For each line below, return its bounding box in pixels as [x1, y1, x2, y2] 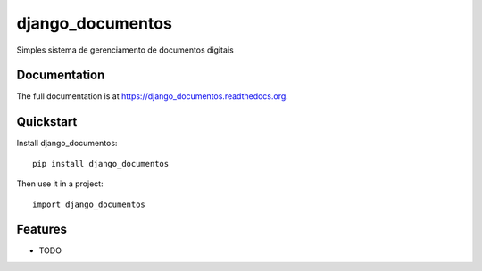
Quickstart [16, 114, 78, 129]
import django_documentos [32, 199, 146, 209]
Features [16, 222, 67, 237]
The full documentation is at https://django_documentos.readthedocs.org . [16, 91, 289, 102]
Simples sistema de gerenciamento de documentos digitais [16, 45, 234, 55]
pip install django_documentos [32, 159, 170, 168]
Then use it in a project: [16, 178, 104, 189]
